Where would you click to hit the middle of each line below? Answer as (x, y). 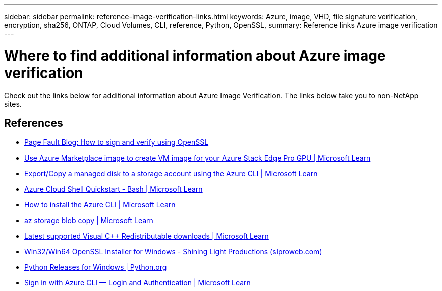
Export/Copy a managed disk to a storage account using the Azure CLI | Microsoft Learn (171, 174)
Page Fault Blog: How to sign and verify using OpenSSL (117, 142)
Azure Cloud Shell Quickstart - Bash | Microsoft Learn (114, 189)
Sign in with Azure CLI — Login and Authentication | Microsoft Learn (137, 283)
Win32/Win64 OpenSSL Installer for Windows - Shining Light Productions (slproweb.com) (173, 252)
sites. (13, 104)
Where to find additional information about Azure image (195, 56)
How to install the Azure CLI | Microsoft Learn (100, 205)
